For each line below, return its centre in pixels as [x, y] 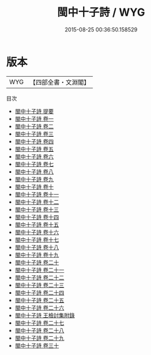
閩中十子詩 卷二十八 [39, 330]
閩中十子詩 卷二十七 [39, 323]
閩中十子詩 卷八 [34, 171]
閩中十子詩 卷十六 [37, 232]
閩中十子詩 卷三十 [37, 345]
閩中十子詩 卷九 [34, 179]
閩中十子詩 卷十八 [37, 247]
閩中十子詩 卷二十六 [39, 308]
